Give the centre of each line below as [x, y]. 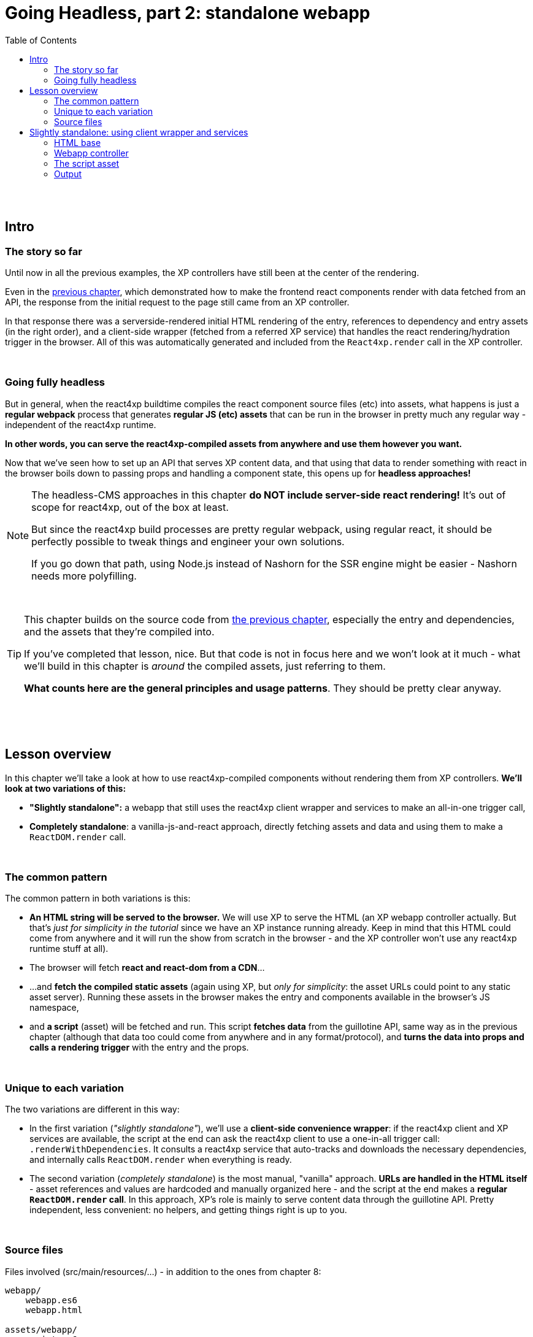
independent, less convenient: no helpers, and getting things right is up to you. [188, 1210]
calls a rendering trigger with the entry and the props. [139, 1048]
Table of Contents [41, 40]
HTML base [78, 142]
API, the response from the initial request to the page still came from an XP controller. [177, 302]
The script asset [87, 163]
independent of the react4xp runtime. [81, 424]
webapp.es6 [52, 1300]
